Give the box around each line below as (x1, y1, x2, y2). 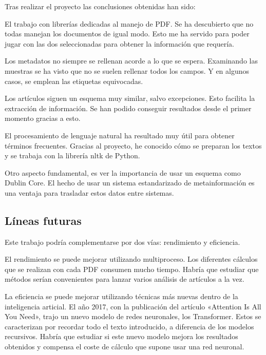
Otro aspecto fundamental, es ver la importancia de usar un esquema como (5, 167, 241, 178)
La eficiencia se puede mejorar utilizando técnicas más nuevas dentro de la (5, 291, 238, 302)
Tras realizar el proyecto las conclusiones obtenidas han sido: (5, 1, 196, 11)
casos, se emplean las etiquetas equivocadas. (5, 75, 143, 86)
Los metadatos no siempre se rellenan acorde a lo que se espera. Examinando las (5, 55, 258, 66)
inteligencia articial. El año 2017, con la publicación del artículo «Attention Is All (5, 301, 261, 311)
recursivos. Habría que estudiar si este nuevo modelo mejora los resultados (5, 331, 238, 342)
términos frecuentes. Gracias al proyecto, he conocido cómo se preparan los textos (5, 140, 262, 151)
